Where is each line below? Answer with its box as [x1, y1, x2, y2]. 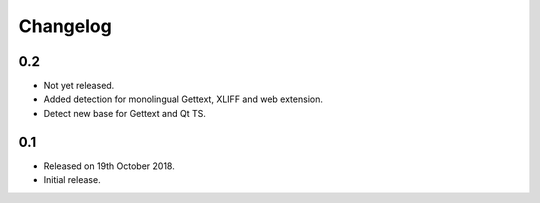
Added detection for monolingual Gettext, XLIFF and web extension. [43, 93, 324, 105]
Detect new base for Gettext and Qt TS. [43, 107, 207, 119]
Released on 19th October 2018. [43, 160, 175, 172]
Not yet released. [43, 80, 115, 92]
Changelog [18, 15, 112, 37]
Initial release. [43, 174, 101, 186]
